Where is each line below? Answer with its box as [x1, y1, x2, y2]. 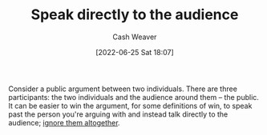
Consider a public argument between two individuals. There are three [8, 84, 238, 93]
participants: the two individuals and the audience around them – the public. [8, 92, 259, 101]
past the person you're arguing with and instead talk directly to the [8, 109, 229, 119]
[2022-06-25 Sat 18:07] [95, 47, 174, 57]
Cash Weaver [112, 32, 157, 42]
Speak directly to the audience [30, 6, 239, 24]
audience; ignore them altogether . [8, 117, 120, 127]
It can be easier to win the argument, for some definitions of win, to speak [8, 101, 253, 110]
